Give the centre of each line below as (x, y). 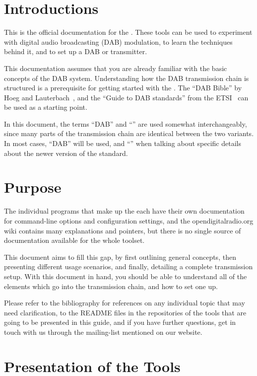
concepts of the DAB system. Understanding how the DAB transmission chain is (127, 78)
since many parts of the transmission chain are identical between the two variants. (129, 133)
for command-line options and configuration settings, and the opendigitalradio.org (129, 220)
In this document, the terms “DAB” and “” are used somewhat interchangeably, (126, 123)
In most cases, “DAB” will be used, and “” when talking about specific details (123, 143)
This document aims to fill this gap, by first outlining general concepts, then (120, 257)
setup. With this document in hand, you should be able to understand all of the (126, 276)
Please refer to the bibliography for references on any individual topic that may (125, 303)
